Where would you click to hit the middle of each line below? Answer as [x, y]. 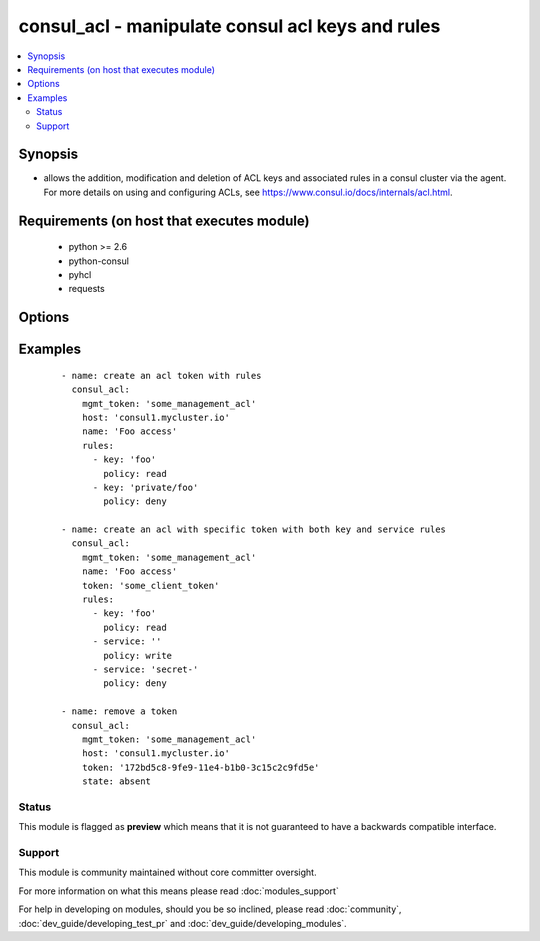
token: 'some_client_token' [150, 585]
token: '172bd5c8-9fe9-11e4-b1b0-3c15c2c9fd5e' [200, 767]
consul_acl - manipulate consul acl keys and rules [229, 26]
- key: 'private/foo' [145, 487]
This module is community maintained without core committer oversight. [167, 872]
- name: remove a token [119, 711]
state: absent [116, 781]
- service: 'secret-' [145, 669]
